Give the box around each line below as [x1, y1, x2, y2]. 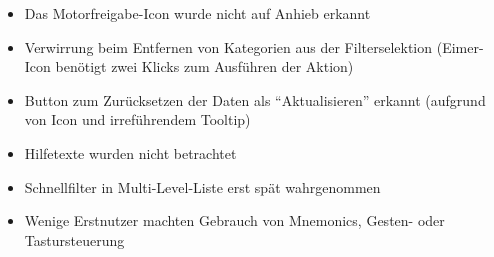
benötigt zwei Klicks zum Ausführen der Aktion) [55, 56, 354, 77]
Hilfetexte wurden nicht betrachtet [24, 142, 237, 163]
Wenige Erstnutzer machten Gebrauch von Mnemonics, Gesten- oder [24, 210, 445, 231]
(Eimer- [436, 36, 484, 57]
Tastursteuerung [24, 229, 125, 250]
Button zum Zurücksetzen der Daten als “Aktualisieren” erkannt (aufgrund [24, 89, 486, 110]
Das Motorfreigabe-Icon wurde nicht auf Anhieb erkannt [24, 3, 371, 23]
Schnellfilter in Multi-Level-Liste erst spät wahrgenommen [24, 176, 381, 197]
